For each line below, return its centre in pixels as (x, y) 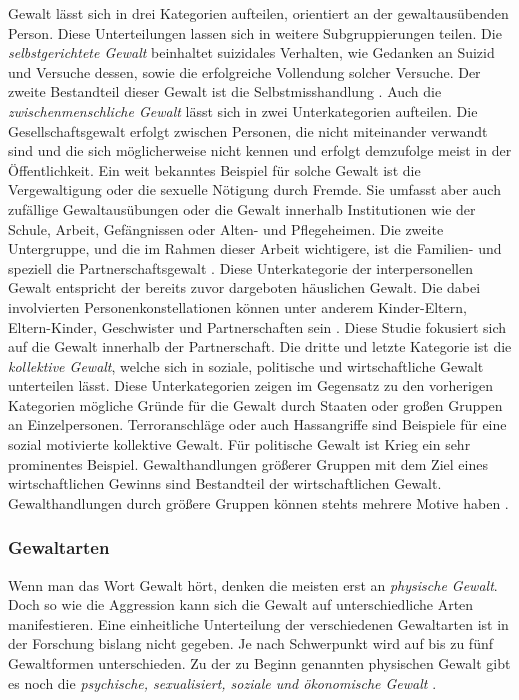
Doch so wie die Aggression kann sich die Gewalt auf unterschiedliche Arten (241, 604)
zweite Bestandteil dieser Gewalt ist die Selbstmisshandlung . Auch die (225, 91)
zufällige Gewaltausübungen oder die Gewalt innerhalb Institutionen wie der (242, 208)
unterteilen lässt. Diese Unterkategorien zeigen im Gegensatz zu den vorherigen (250, 385)
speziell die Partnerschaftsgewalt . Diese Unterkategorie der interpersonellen (240, 267)
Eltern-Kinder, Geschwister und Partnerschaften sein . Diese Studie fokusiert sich (257, 326)
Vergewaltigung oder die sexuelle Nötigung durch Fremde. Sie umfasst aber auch (254, 189)
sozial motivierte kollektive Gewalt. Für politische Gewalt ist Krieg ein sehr (239, 444)
